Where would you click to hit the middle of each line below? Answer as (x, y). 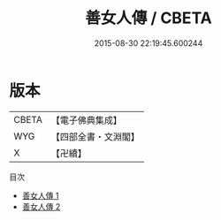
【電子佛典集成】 (86, 120)
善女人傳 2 (41, 206)
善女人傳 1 (40, 195)
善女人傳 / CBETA (149, 18)
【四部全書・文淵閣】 (95, 136)
